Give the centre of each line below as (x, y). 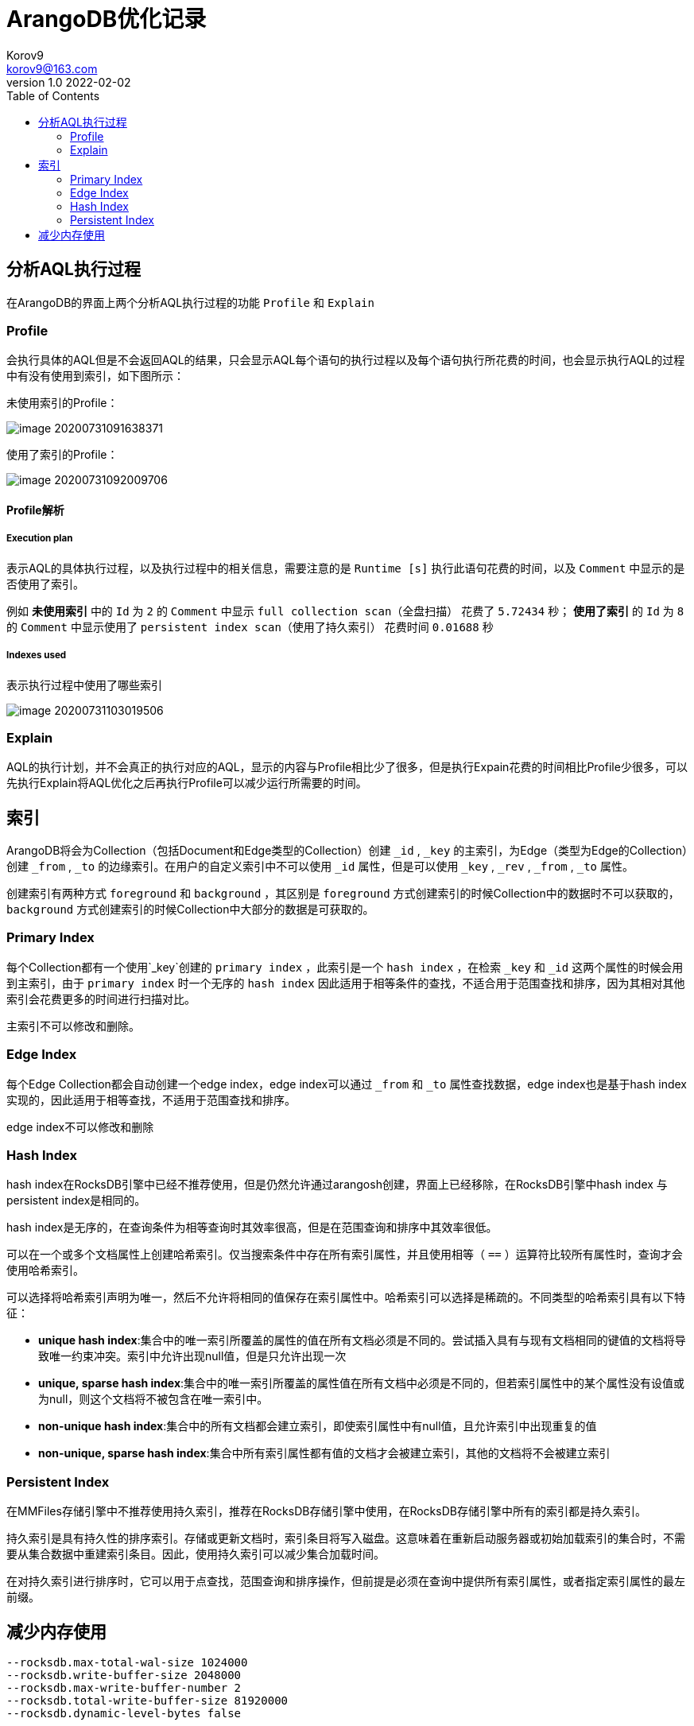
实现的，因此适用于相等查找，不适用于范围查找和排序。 (151, 1100)
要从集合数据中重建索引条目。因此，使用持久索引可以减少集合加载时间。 (196, 1554)
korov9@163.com (52, 68)
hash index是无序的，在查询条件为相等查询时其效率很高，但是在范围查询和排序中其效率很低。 (252, 1228)
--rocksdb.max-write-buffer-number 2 (124, 1687)
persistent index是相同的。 (76, 1200)
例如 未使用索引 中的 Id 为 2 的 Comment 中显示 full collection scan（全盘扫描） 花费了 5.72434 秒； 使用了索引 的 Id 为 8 (345, 611)
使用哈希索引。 (45, 1270)
